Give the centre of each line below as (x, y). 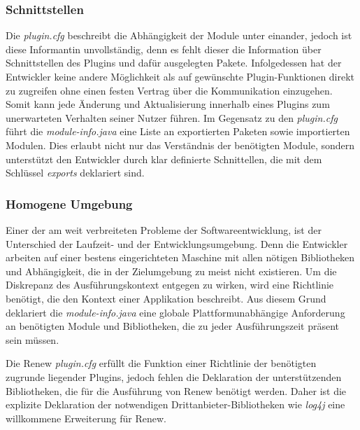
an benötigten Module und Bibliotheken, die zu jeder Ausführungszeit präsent (172, 326)
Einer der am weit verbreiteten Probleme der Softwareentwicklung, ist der (164, 229)
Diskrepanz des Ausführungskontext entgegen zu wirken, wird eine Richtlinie (170, 285)
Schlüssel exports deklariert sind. (75, 173)
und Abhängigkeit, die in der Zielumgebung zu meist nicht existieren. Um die (171, 271)
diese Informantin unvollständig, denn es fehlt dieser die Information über (164, 49)
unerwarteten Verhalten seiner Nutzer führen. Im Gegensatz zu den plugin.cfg (172, 117)
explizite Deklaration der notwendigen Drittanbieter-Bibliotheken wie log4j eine (175, 404)
